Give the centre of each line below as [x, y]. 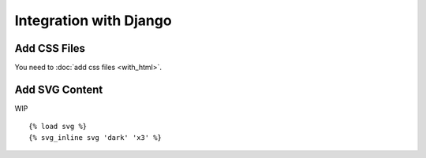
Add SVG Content [59, 89]
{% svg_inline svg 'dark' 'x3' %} [95, 137]
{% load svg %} [58, 127]
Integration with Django [93, 20]
